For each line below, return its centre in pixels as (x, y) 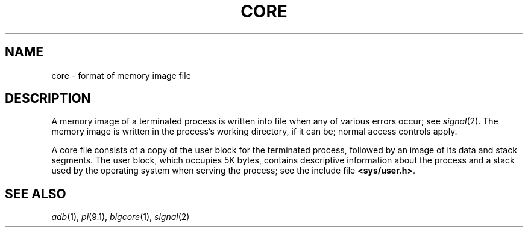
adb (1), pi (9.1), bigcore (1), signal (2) (121, 217)
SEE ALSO (36, 194)
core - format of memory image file (121, 75)
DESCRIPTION (48, 99)
